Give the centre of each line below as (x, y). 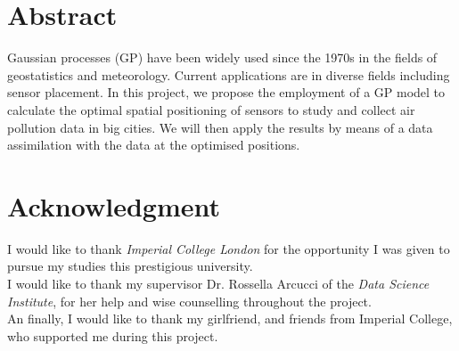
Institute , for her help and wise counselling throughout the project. (189, 301)
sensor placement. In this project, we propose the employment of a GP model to (226, 92)
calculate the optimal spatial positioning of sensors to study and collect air (211, 109)
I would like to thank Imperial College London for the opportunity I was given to (229, 248)
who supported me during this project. (113, 335)
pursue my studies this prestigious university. (130, 266)
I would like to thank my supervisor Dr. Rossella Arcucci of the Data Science (218, 283)
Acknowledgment (114, 205)
